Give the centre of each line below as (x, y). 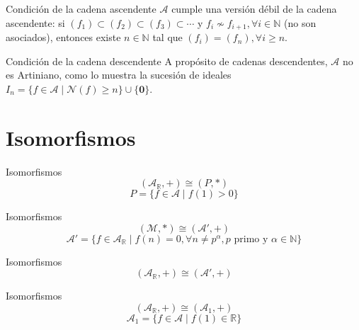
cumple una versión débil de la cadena (254, 8)
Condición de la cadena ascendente (81, 8)
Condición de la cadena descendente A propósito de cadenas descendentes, (167, 61)
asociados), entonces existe (63, 37)
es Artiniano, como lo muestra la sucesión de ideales (119, 75)
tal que (167, 37)
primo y (251, 239)
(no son (300, 22)
